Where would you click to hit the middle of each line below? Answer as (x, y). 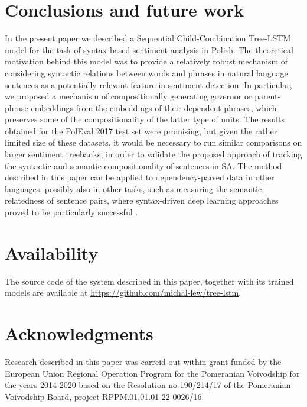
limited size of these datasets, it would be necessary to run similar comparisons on (153, 142)
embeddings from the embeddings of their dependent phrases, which (154, 107)
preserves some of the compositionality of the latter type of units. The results (145, 119)
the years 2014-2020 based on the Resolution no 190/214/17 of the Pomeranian (148, 385)
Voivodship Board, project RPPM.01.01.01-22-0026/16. (104, 396)
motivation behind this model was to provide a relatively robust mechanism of (146, 61)
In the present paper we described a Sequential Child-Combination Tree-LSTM (148, 38)
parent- (268, 96)
